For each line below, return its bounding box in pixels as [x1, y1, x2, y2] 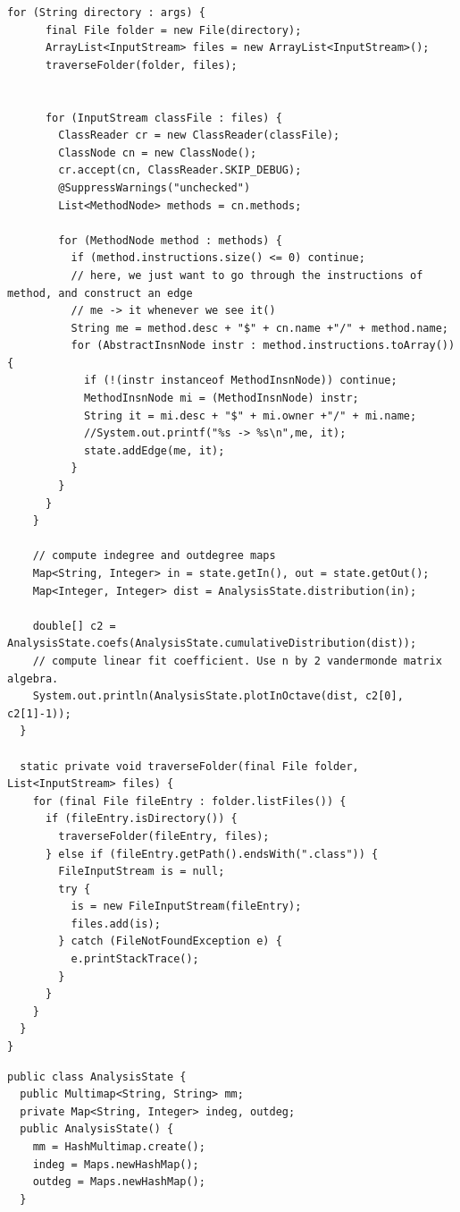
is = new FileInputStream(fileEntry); [71, 900, 302, 913]
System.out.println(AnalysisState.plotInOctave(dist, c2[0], [32, 690, 404, 703]
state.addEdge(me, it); [83, 444, 225, 457]
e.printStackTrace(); [71, 953, 199, 966]
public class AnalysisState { [7, 1070, 187, 1083]
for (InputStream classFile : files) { [45, 111, 282, 124]
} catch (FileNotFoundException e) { [58, 935, 282, 948]
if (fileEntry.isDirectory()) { [45, 812, 238, 826]
